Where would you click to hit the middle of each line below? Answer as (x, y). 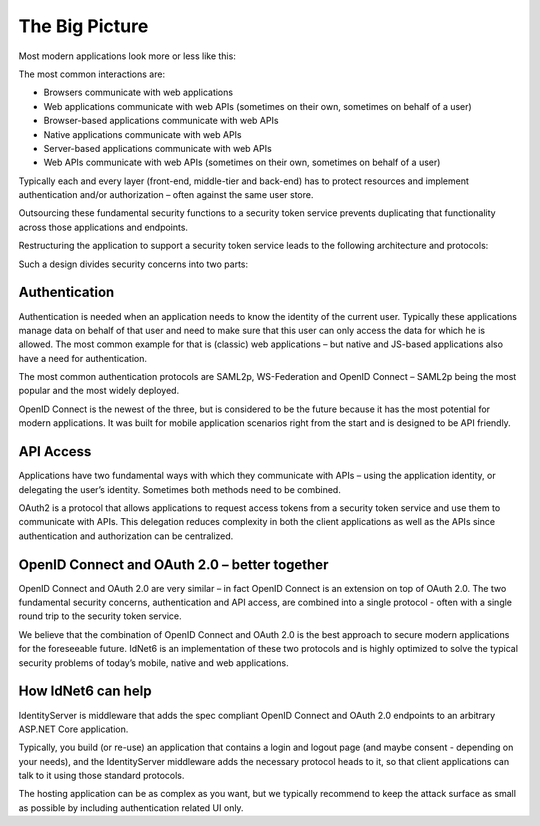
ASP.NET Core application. (73, 729)
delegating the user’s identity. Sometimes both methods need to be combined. (180, 489)
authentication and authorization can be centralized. (126, 536)
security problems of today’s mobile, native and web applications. (153, 662)
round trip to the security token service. (100, 616)
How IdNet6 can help (85, 691)
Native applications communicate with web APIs (142, 134)
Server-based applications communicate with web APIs (157, 148)
